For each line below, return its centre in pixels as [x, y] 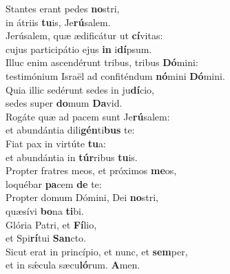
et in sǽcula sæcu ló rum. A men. [73, 265]
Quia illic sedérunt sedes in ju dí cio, [80, 89]
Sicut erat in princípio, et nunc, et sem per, [97, 251]
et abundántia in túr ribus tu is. [72, 157]
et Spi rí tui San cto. [46, 238]
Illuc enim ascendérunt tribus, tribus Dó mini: [102, 62]
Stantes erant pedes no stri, [63, 8]
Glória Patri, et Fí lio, [51, 224]
